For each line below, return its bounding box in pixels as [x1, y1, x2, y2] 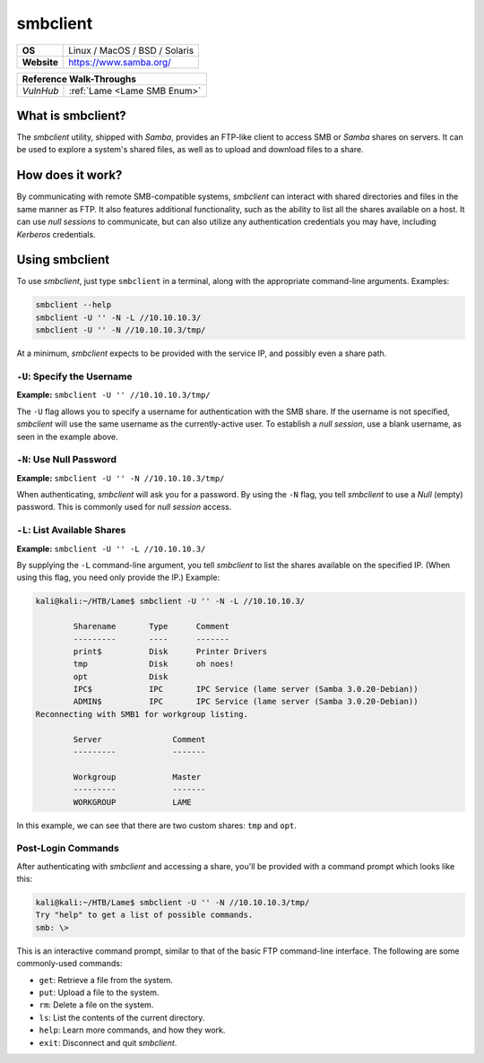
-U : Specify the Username [16, 370, 133, 383]
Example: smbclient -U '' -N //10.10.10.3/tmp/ [16, 472, 225, 483]
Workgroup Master [73, 772, 202, 782]
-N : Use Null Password [16, 454, 117, 466]
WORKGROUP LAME [73, 797, 192, 807]
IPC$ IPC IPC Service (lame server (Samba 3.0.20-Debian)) [73, 684, 419, 695]
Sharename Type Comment [73, 621, 230, 632]
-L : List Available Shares [16, 524, 126, 537]
